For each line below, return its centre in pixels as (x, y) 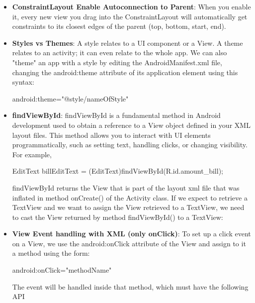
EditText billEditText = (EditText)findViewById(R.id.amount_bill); (118, 171)
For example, (32, 154)
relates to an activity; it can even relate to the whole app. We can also (120, 52)
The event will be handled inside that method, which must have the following (130, 286)
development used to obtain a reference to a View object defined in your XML (131, 125)
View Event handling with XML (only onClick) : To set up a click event (131, 234)
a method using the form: (51, 253)
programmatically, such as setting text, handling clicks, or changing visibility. (130, 145)
